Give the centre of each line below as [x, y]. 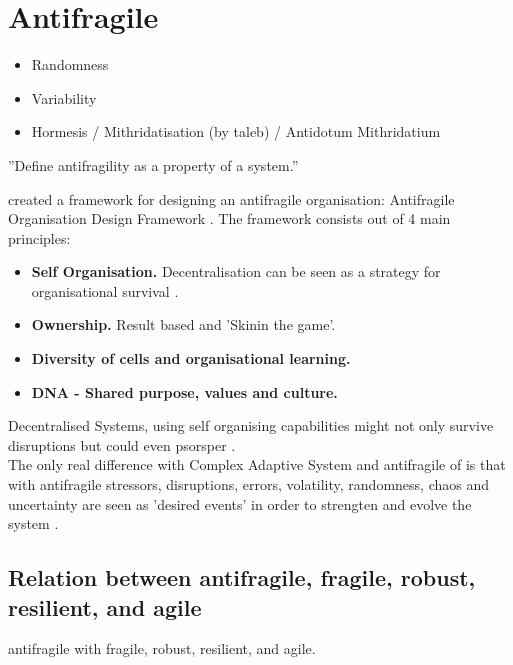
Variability [64, 97]
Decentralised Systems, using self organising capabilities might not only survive [251, 425]
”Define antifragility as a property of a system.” [153, 164]
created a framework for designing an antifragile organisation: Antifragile [231, 198]
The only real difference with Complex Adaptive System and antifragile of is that [257, 464]
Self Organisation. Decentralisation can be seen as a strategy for [236, 271]
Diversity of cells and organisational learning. [191, 358]
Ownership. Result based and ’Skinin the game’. [183, 324]
